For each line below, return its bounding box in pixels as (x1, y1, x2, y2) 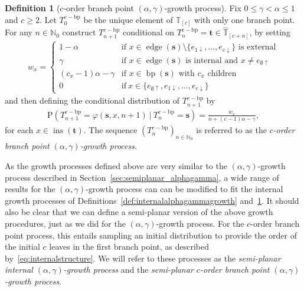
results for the (5, 183, 55, 195)
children (207, 69, 237, 78)
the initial (5, 240, 40, 253)
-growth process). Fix (164, 2, 241, 14)
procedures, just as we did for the (5, 217, 126, 230)
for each (5, 124, 34, 136)
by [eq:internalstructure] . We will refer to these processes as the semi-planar (5, 252, 281, 264)
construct (62, 26, 96, 38)
